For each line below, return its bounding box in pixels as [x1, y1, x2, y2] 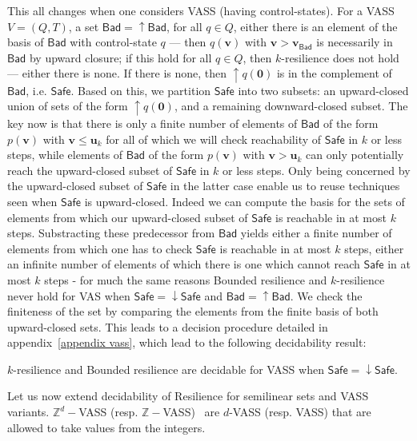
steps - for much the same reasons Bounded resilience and [44, 271, 327, 288]
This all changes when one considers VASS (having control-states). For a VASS [7, 2, 395, 18]
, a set [68, 18, 99, 34]
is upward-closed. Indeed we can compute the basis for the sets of [84, 193, 405, 209]
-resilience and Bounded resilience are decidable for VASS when [13, 360, 324, 377]
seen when [7, 193, 58, 209]
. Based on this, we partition [70, 81, 211, 98]
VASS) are [162, 403, 220, 420]
